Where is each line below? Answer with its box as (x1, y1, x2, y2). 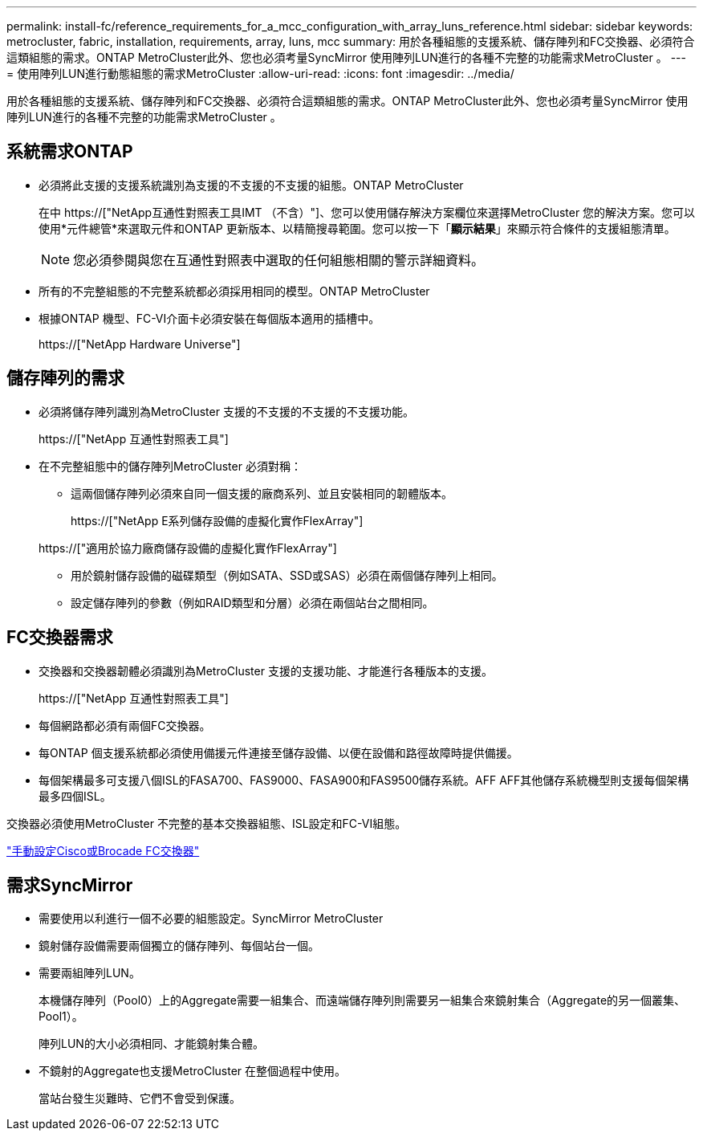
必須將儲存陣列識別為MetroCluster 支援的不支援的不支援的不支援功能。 (39, 404, 414, 418)
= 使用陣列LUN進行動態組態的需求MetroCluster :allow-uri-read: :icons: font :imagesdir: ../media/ (6, 67, 514, 80)
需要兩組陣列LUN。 (39, 966, 140, 980)
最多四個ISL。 (39, 789, 112, 803)
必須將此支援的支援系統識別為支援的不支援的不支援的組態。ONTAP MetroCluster (39, 177, 464, 192)
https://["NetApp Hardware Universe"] (39, 336, 241, 351)
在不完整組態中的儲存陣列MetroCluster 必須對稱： (39, 458, 302, 473)
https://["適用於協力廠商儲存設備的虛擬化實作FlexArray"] (39, 540, 337, 555)
